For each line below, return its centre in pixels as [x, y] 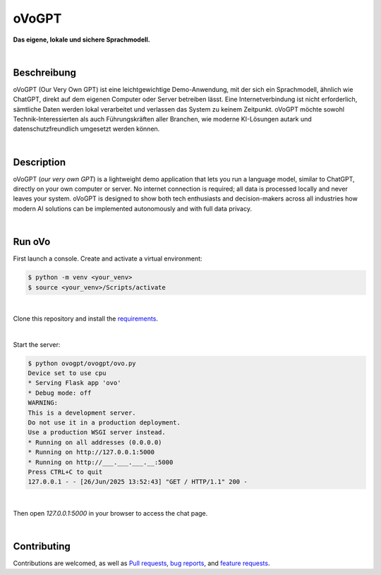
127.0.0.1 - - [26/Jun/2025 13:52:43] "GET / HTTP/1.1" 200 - [138, 482]
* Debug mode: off [60, 393]
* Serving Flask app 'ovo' [74, 383]
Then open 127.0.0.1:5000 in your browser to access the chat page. [110, 513]
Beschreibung [45, 72]
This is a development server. [82, 413]
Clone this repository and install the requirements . [86, 319]
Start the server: [37, 344]
